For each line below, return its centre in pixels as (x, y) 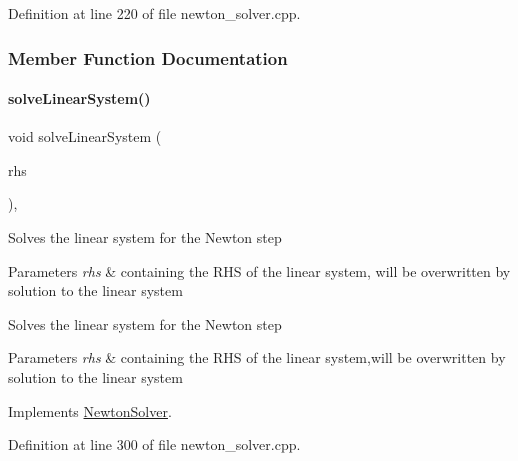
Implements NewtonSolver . (90, 410)
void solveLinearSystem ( (85, 136)
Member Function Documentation (148, 57)
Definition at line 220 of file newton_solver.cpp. (154, 13)
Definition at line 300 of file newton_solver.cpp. (154, 444)
